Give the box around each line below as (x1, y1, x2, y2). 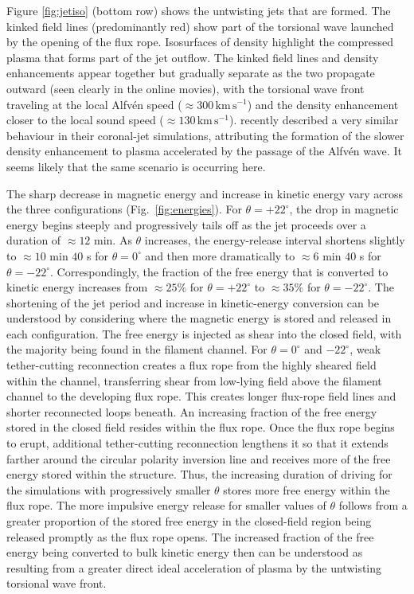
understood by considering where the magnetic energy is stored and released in (6, 310, 392, 326)
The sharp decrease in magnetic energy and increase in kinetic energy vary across (6, 185, 403, 201)
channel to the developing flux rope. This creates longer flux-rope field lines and (6, 388, 396, 404)
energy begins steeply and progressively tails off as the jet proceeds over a (6, 216, 366, 233)
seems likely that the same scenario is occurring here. (6, 158, 266, 174)
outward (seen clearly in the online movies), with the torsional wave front (6, 80, 365, 96)
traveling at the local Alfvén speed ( (6, 96, 182, 112)
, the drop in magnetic (289, 201, 399, 217)
